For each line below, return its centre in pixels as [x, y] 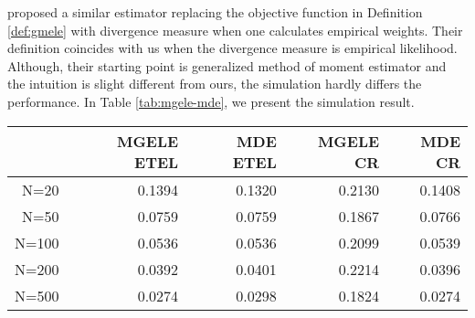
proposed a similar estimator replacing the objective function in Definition [215, 12]
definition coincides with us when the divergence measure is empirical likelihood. [232, 48]
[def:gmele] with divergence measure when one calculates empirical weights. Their [235, 30]
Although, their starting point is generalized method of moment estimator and [227, 65]
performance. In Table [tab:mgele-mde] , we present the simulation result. [211, 101]
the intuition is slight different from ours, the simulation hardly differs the [215, 84]
